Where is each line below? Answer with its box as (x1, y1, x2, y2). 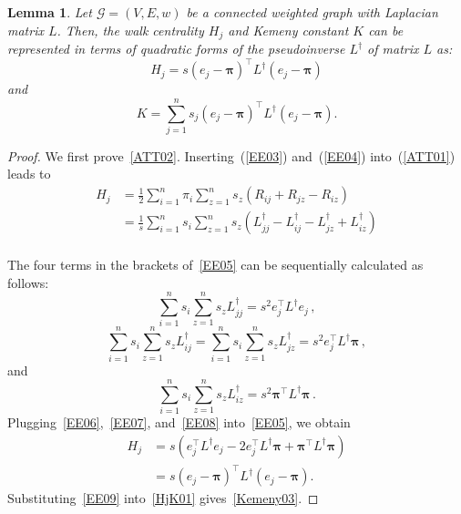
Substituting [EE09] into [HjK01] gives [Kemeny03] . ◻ (7, 488, 319, 508)
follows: (7, 272, 49, 292)
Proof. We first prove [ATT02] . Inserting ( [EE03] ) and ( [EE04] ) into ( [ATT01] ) (7, 146, 456, 165)
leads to (7, 164, 51, 183)
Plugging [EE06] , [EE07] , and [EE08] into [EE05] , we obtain (7, 413, 351, 432)
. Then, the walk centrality (56, 20, 204, 39)
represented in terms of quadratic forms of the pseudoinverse (7, 39, 345, 58)
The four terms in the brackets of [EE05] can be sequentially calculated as (7, 255, 424, 274)
